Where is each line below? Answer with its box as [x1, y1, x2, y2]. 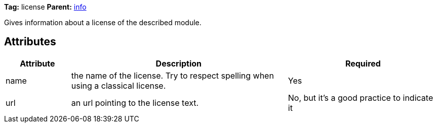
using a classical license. [71, 80, 166, 91]
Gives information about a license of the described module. [4, 18, 202, 27]
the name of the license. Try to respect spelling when [71, 70, 274, 81]
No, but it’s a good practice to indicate [288, 92, 433, 103]
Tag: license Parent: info [4, 3, 87, 11]
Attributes [4, 35, 56, 48]
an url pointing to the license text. [71, 97, 199, 108]
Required [345, 58, 381, 69]
